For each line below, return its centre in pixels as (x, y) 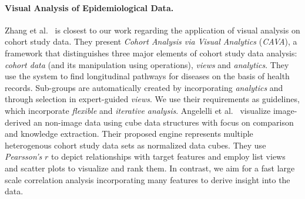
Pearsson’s (24, 156)
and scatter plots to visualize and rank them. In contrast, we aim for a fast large (150, 168)
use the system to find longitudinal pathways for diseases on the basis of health (147, 76)
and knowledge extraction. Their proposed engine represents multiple (129, 134)
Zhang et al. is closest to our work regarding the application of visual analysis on (152, 30)
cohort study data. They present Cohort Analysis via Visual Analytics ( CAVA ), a (151, 41)
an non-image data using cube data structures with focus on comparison (164, 122)
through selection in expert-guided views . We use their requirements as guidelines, (152, 99)
